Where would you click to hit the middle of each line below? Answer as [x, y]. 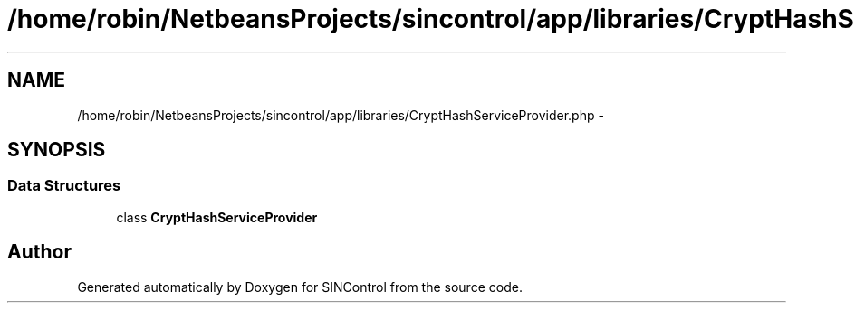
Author [39, 252]
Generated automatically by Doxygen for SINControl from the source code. [300, 287]
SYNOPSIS [57, 150]
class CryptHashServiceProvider [217, 217]
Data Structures [64, 186]
